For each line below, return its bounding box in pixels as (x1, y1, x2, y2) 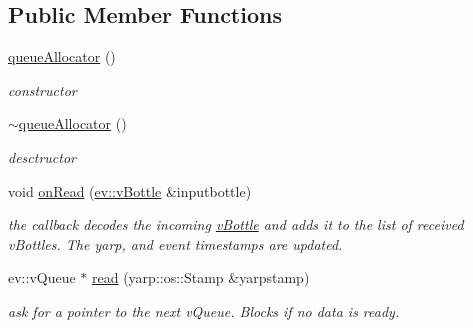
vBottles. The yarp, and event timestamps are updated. (8, 233, 343, 254)
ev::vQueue (8, 267, 76, 288)
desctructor (8, 146, 76, 167)
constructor (8, 79, 77, 100)
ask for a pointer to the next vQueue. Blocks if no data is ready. (8, 300, 400, 321)
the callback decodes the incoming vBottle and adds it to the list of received (8, 214, 464, 235)
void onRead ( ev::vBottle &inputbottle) (8, 180, 252, 201)
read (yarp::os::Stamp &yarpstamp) (92, 267, 310, 288)
